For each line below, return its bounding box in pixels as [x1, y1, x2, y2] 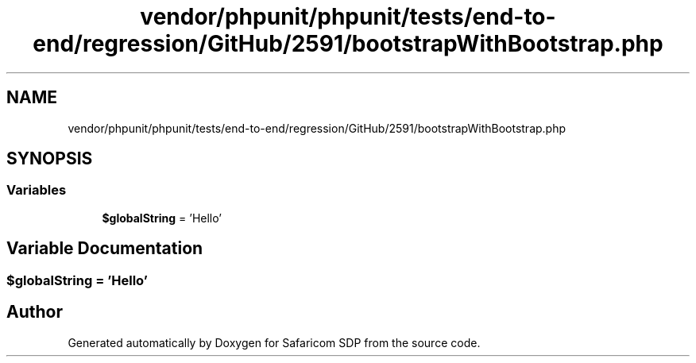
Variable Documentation [6, 238, 203, 259]
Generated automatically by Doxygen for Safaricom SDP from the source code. [68, 335, 481, 349]
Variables [6, 182, 67, 199]
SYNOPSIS [6, 149, 93, 169]
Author [6, 302, 63, 322]
